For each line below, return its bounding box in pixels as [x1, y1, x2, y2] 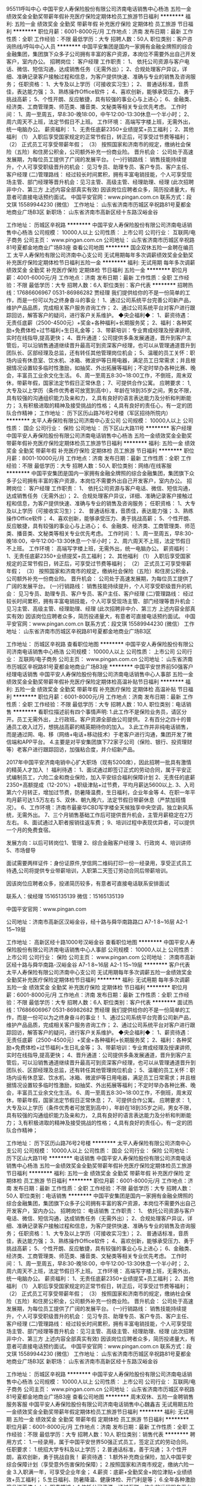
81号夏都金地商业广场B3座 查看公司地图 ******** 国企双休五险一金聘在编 [6, 244, 189, 251]
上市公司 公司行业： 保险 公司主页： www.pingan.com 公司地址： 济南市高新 [6, 954, 195, 960]
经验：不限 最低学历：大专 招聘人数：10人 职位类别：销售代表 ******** [11, 1431, 189, 1438]
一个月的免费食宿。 [6, 827, 54, 833]
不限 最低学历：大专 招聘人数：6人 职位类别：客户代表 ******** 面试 [16, 999, 188, 1006]
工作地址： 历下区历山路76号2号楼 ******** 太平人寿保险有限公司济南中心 [6, 1140, 191, 1146]
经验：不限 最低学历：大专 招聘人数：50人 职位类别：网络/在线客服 [6, 462, 172, 469]
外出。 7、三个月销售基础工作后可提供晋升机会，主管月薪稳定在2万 [26, 812, 194, 818]
